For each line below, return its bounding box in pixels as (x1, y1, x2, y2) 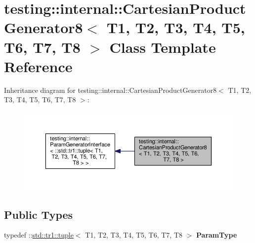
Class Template (109, 37, 216, 57)
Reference (4, 56, 73, 76)
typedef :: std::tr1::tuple (4, 230, 74, 240)
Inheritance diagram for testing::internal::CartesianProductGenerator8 (4, 84, 217, 95)
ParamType (196, 230, 237, 240)
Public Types (4, 206, 73, 222)
